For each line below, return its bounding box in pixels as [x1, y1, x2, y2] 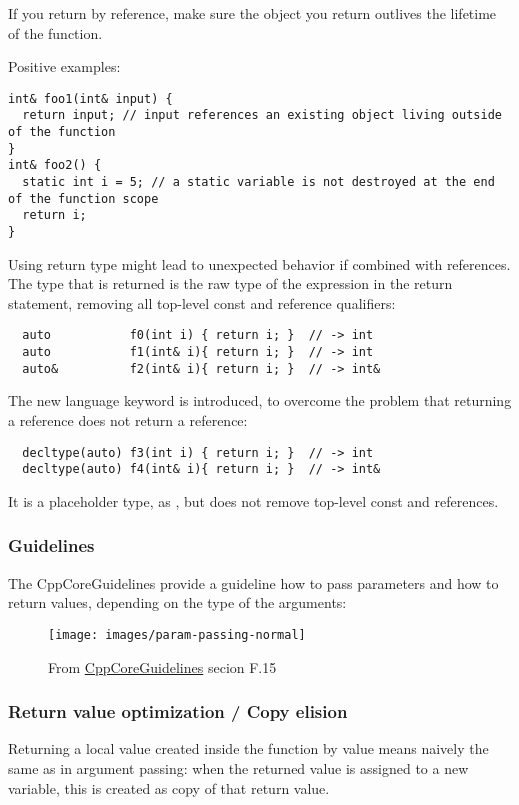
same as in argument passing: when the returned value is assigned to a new [8, 758, 469, 778]
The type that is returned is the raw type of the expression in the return [8, 273, 453, 294]
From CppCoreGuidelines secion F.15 [48, 656, 277, 677]
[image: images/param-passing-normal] [48, 627, 306, 642]
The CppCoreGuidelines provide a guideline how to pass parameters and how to [8, 572, 499, 593]
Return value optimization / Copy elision [8, 699, 348, 724]
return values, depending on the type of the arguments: [8, 592, 347, 613]
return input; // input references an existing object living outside [22, 108, 502, 123]
